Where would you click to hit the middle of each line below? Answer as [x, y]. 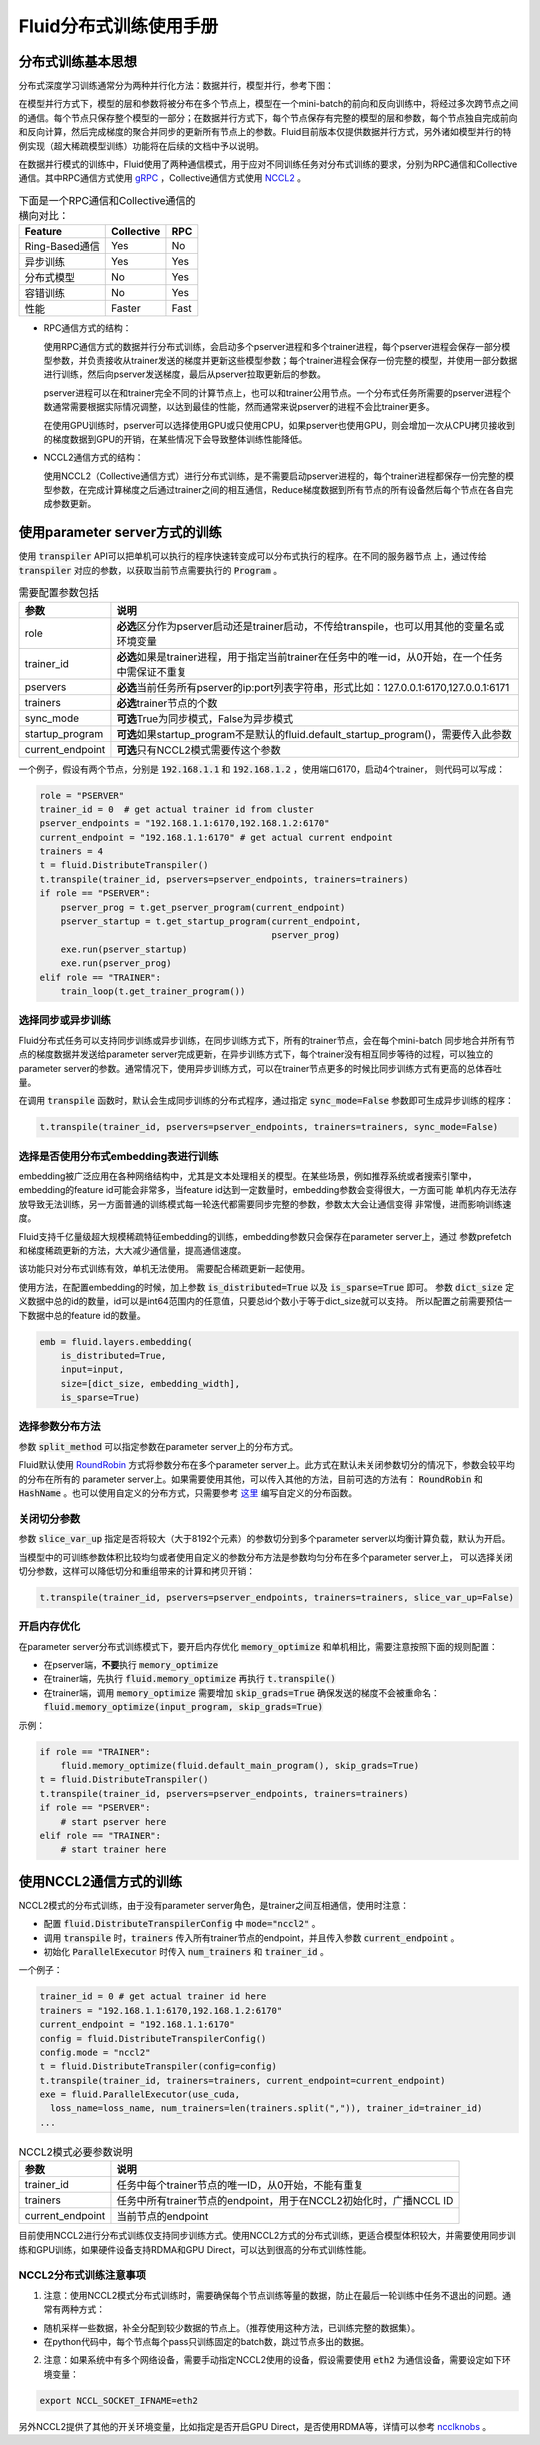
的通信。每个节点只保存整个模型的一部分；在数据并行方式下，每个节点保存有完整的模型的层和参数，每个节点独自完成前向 [268, 117]
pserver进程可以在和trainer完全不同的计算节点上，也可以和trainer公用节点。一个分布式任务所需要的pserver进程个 [277, 392]
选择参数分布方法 [59, 1427]
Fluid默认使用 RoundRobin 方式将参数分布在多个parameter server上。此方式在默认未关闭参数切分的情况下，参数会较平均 [266, 1465]
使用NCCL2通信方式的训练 [100, 1881]
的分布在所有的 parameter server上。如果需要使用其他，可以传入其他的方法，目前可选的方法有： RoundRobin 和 [251, 1479]
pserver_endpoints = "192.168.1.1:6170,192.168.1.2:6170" [184, 823]
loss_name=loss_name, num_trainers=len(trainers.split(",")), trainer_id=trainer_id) [266, 2108]
